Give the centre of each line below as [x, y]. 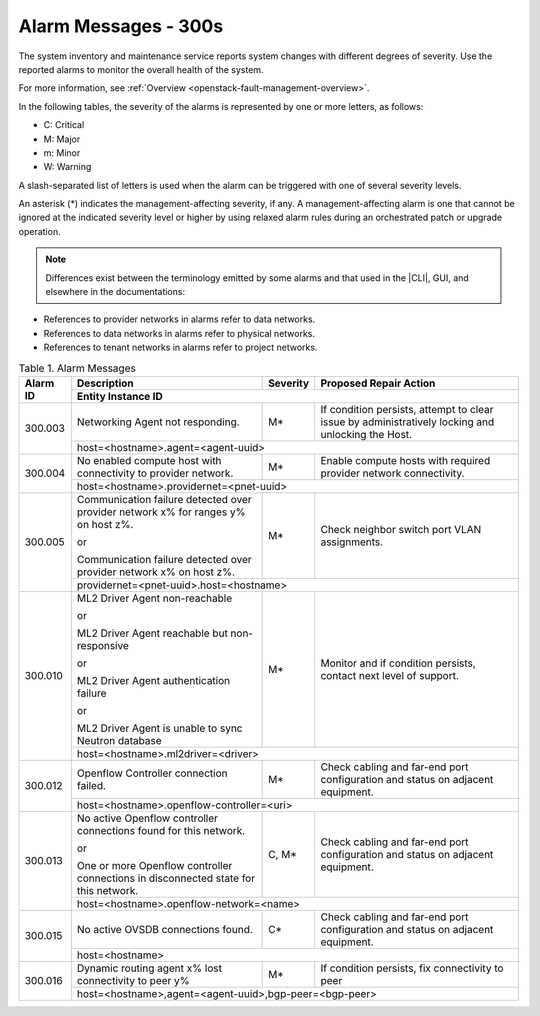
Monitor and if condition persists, [398, 663]
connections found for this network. [161, 830]
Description [105, 383]
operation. [39, 231]
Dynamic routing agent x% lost [149, 968]
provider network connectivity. [392, 473]
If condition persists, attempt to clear [407, 409]
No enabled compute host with [149, 460]
